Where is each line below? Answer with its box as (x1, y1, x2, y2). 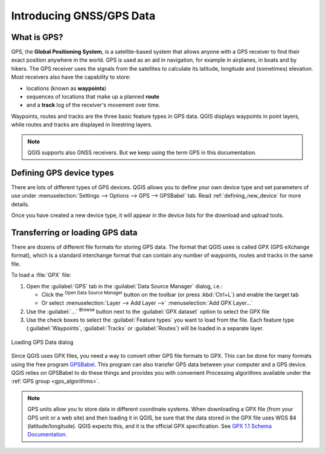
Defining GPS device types (11, 167, 114, 178)
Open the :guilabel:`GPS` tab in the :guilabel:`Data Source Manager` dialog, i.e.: (26, 282, 223, 290)
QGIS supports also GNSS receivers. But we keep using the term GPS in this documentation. (27, 149, 257, 156)
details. (11, 200, 30, 208)
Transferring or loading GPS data (11, 227, 138, 238)
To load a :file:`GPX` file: (11, 271, 72, 279)
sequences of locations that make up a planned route (26, 93, 160, 100)
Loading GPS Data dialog (11, 339, 74, 346)
